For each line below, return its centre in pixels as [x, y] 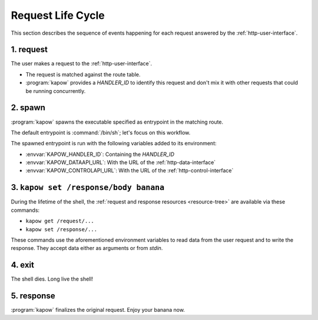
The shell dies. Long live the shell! [52, 279]
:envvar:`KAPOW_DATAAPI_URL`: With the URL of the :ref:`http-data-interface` [121, 162]
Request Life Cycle [58, 15]
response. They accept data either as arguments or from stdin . [87, 248]
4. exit [23, 265]
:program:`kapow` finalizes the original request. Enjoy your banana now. [98, 310]
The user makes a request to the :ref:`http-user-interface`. [82, 64]
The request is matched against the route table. [83, 74]
